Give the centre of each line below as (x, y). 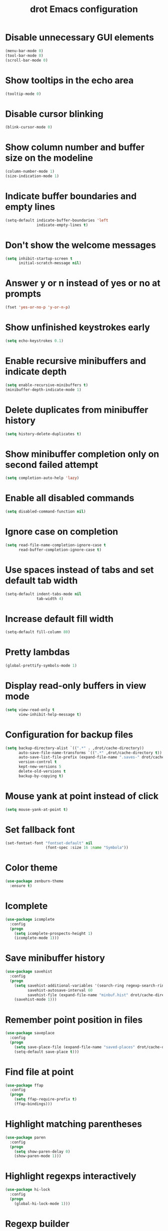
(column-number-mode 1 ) (30, 172)
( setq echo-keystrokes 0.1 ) (34, 341)
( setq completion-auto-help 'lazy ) (42, 478)
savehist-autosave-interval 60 (60, 990)
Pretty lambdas (37, 652)
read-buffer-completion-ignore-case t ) (60, 550)
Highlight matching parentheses (74, 1124)
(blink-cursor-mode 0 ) (29, 127)
